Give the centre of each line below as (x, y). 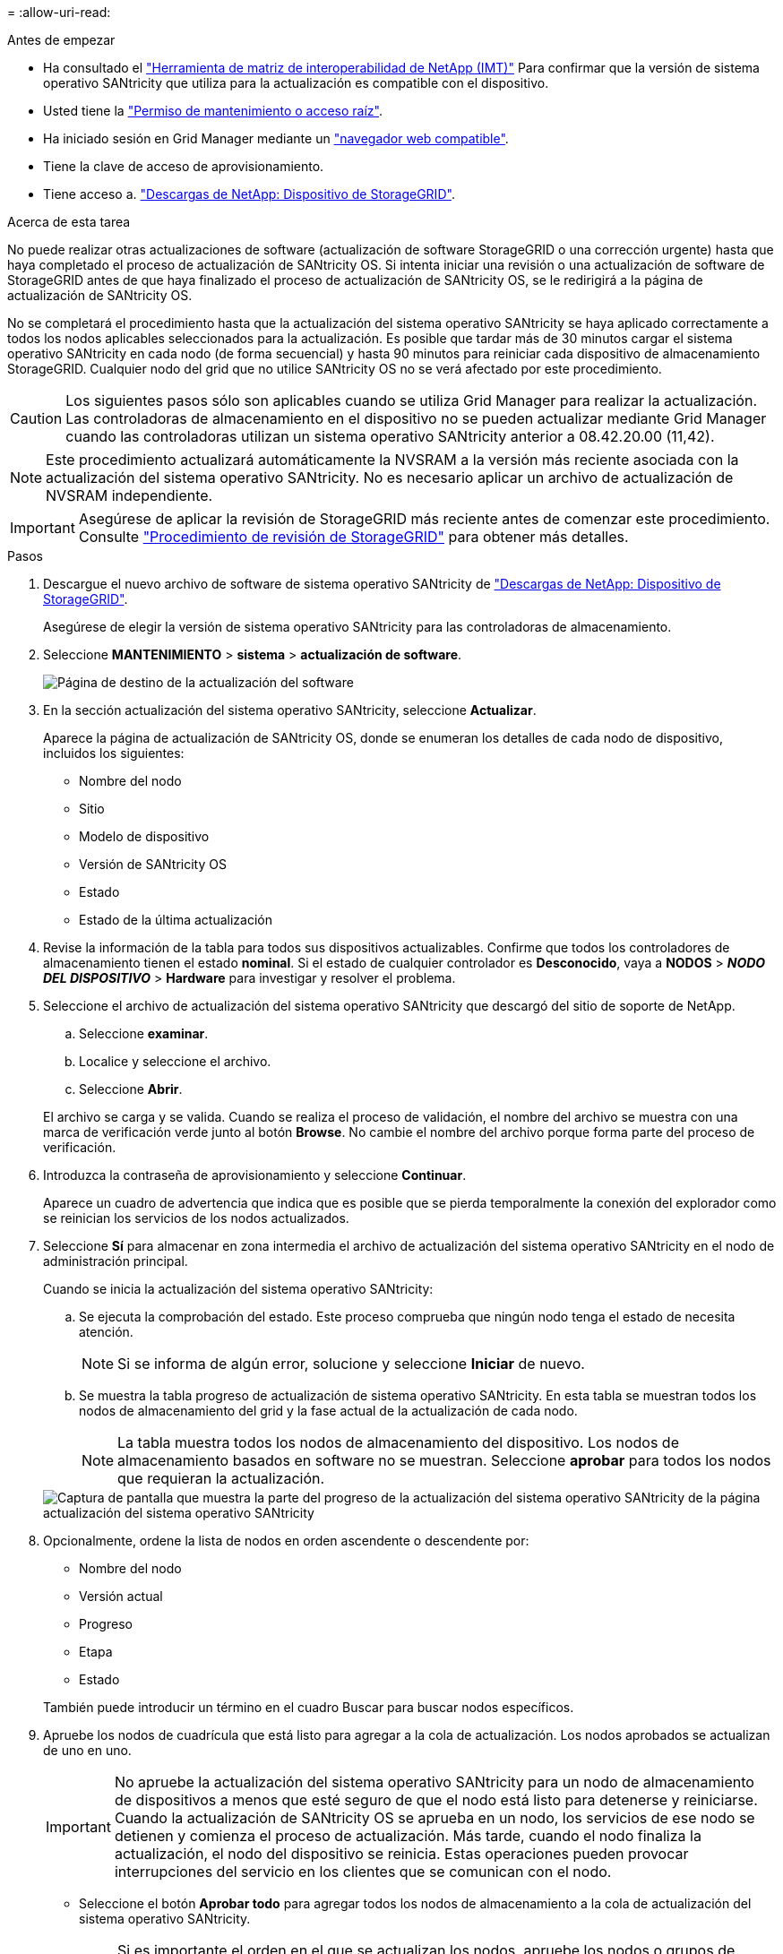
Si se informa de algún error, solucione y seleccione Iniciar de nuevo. (351, 1364)
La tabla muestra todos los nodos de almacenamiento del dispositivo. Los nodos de (398, 1442)
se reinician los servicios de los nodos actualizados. (196, 1218)
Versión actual (121, 1596)
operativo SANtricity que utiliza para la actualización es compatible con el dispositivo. (296, 83)
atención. (106, 1332)
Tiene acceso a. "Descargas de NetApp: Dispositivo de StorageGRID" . (249, 194)
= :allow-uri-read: (59, 12)
